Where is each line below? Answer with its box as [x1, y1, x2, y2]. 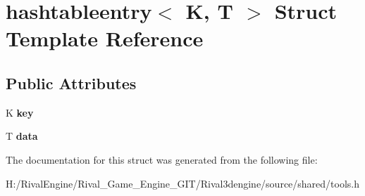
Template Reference [6, 24, 204, 53]
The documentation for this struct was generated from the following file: [6, 152, 318, 166]
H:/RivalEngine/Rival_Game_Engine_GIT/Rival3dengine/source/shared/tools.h [6, 176, 360, 190]
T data [6, 129, 38, 143]
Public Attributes [6, 72, 137, 93]
